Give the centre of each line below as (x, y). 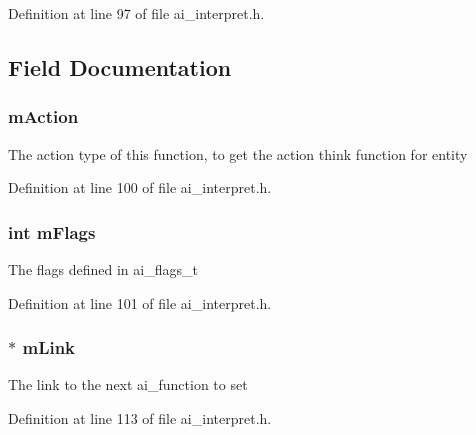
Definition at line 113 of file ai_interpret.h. (140, 418)
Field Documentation (120, 66)
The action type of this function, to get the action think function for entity (238, 153)
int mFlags (52, 231)
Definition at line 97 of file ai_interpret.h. (136, 13)
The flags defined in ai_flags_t (103, 269)
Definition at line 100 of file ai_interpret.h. (140, 187)
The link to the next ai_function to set (128, 384)
